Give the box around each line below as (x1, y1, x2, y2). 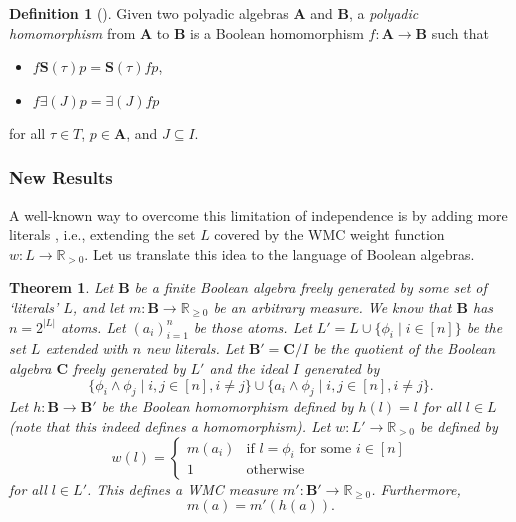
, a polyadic (349, 3, 419, 23)
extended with (45, 338, 128, 359)
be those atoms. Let (193, 316, 312, 337)
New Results (9, 165, 113, 190)
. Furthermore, (371, 478, 461, 499)
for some (299, 441, 352, 456)
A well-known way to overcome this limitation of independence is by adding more (9, 204, 508, 225)
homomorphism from (9, 22, 136, 43)
